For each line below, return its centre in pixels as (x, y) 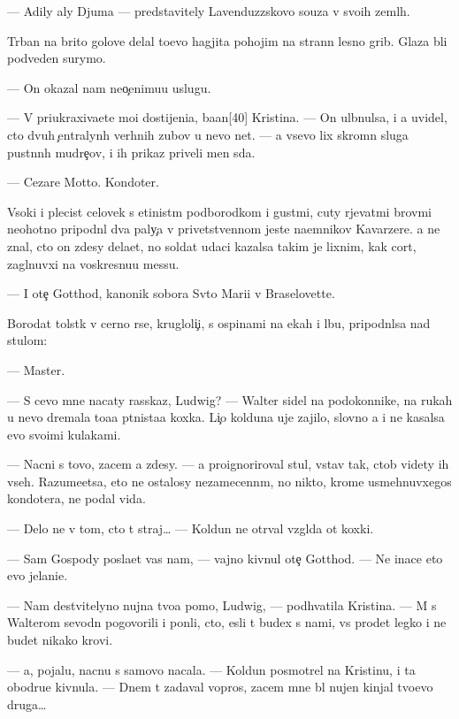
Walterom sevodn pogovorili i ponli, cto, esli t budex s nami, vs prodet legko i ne (227, 622)
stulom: (27, 340)
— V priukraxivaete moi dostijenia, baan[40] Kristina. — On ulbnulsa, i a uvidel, (227, 117)
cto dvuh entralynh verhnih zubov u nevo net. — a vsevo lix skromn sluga (208, 134)
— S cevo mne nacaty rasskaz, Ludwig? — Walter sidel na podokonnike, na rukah (230, 399)
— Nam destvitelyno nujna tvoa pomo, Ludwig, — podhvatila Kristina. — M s (222, 604)
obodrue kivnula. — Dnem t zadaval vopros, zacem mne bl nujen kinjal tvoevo (220, 687)
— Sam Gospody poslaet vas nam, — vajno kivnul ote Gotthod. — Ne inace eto (225, 558)
